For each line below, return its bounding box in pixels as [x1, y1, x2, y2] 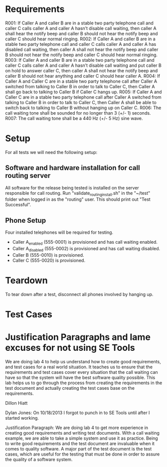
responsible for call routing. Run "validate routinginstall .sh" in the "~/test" [5, 190, 151, 197]
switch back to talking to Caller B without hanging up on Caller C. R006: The [5, 105, 162, 111]
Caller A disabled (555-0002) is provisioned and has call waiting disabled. [12, 246, 161, 253]
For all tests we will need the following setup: [5, 149, 98, 155]
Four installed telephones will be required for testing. [5, 229, 114, 235]
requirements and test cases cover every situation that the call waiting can [5, 369, 158, 375]
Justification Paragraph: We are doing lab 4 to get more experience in [5, 425, 149, 431]
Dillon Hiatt [5, 400, 28, 406]
